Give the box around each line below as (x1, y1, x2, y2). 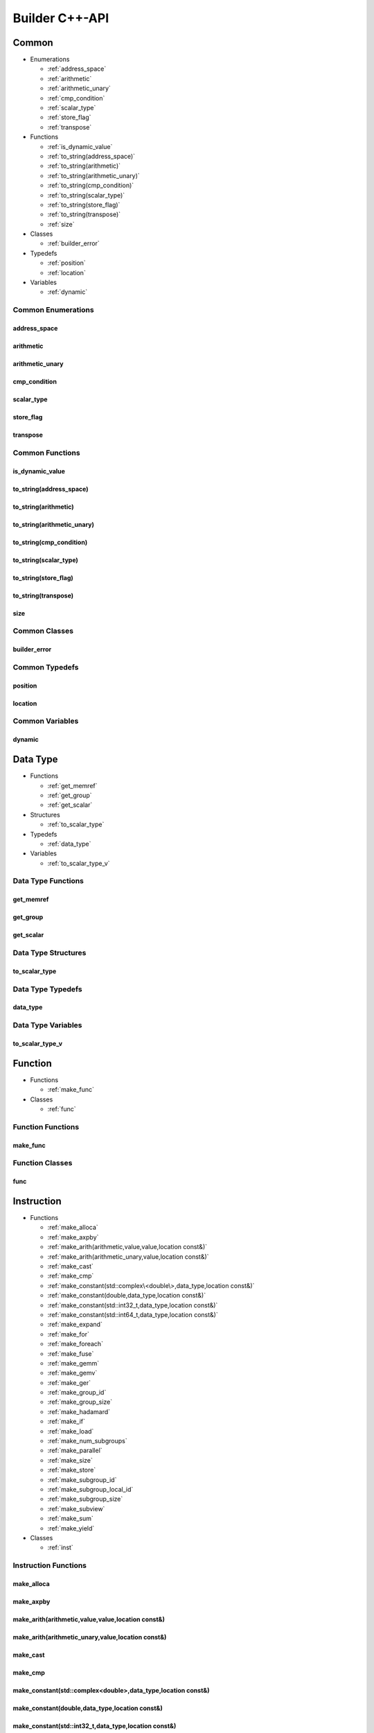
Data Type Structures (12, 948, 87, 957)
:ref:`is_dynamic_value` (47, 142, 113, 150)
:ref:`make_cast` (47, 1262, 93, 1270)
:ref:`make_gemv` (47, 1369, 98, 1377)
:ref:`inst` (47, 1543, 74, 1552)
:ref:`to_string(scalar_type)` (47, 191, 125, 199)
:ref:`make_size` (47, 1456, 93, 1464)
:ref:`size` (47, 220, 75, 228)
